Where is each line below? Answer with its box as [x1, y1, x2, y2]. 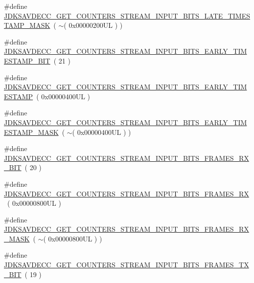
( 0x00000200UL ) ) [64, 20, 123, 30]
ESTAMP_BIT [4, 55, 50, 65]
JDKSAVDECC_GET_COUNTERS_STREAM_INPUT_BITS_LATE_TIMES [4, 10, 250, 21]
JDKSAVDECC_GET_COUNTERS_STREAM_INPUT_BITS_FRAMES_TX [4, 260, 249, 270]
